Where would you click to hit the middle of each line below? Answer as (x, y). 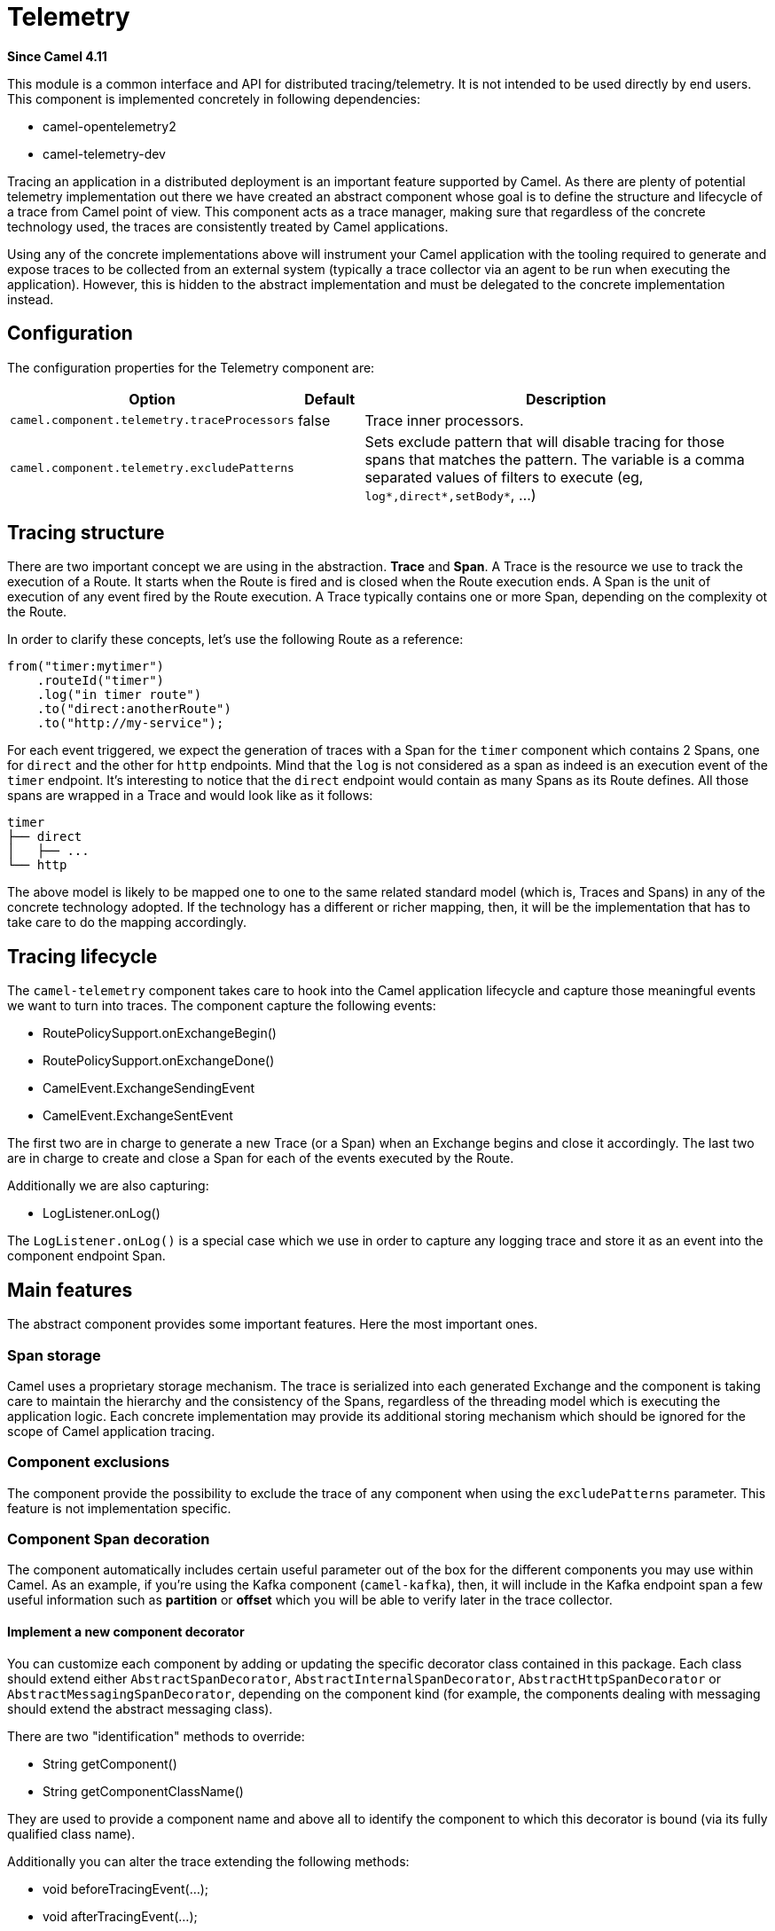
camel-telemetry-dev (104, 153)
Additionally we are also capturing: (108, 1186)
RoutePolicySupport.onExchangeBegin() (160, 1033)
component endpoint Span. (86, 1256)
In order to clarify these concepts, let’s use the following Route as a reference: (235, 640)
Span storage (54, 1355)
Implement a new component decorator (126, 1631)
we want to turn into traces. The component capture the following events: (222, 1006)
